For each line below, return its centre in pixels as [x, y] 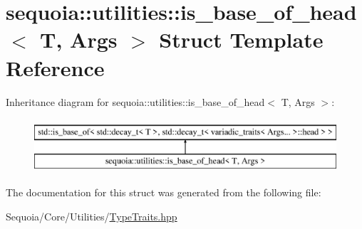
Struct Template [241, 39]
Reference [55, 67]
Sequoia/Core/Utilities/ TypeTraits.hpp [92, 216]
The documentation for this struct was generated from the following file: [164, 192]
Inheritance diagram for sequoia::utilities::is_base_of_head [135, 101]
